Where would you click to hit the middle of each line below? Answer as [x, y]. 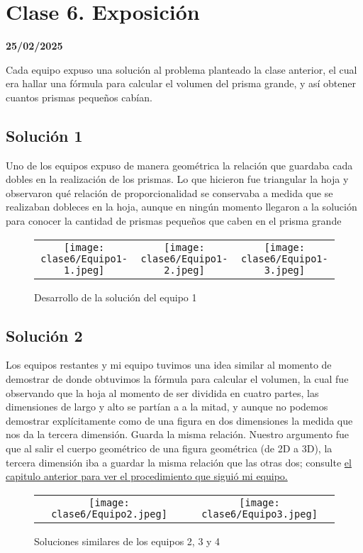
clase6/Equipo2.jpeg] [109, 514]
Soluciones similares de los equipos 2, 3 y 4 [127, 541]
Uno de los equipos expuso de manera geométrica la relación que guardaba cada [179, 165]
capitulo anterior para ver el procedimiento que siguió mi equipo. [147, 476]
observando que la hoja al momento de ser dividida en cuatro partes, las [162, 392]
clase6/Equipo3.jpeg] [259, 514]
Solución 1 [44, 135]
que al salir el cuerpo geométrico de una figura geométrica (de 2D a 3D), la [169, 448]
